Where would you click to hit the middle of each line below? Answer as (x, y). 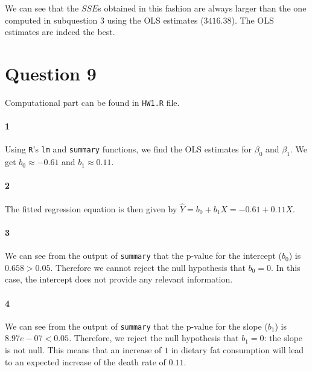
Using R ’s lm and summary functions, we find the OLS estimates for (129, 149)
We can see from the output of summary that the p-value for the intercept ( (144, 256)
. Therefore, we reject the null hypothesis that (154, 338)
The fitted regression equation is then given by (91, 208)
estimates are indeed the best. (60, 32)
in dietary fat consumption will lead (237, 350)
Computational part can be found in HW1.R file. (92, 102)
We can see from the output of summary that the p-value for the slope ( (136, 326)
